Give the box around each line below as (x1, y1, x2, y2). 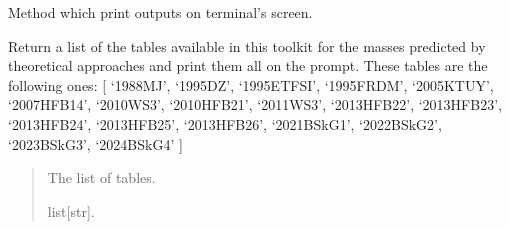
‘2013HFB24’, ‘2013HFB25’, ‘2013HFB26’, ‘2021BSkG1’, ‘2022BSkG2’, (8, 113, 442, 134)
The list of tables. (47, 167, 156, 188)
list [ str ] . (47, 200, 95, 221)
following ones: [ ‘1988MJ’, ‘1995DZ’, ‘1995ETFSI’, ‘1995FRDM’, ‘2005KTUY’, (8, 74, 494, 95)
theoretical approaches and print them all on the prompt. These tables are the (8, 55, 488, 76)
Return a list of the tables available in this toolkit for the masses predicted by (8, 35, 486, 56)
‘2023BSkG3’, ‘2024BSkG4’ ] (8, 133, 183, 154)
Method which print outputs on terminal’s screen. (8, 2, 313, 22)
